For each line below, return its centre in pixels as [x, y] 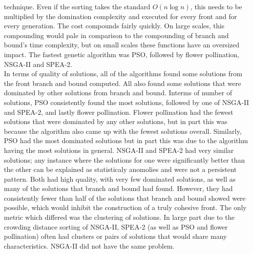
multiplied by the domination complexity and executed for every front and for [120, 16]
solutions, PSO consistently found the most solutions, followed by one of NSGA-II [126, 102]
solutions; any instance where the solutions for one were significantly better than [125, 159]
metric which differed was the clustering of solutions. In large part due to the [119, 217]
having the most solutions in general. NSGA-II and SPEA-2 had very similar [119, 150]
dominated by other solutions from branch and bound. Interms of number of [118, 93]
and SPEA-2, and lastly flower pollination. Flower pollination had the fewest [119, 112]
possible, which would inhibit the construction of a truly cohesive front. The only [125, 207]
